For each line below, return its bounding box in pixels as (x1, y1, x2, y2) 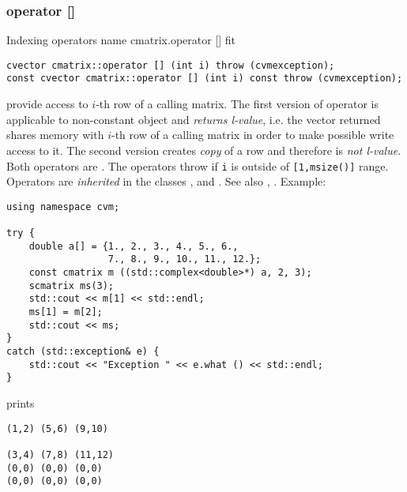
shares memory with (6, 126, 104, 143)
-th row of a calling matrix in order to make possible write (111, 126, 394, 143)
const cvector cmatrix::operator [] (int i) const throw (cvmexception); (6, 73, 403, 85)
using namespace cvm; (6, 201, 120, 212)
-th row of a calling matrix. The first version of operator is (96, 96, 379, 112)
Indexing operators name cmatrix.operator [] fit (6, 32, 236, 48)
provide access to (6, 96, 89, 112)
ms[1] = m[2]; (28, 306, 103, 317)
